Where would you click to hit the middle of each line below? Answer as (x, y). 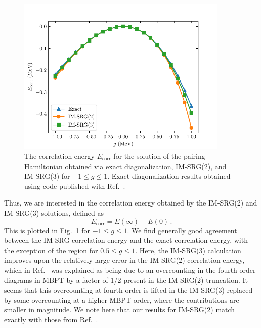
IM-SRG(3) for (47, 176)
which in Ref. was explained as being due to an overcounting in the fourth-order (130, 270)
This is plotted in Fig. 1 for (47, 230)
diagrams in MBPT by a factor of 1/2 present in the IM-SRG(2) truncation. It (126, 280)
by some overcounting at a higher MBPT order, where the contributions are (122, 299)
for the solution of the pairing (159, 156)
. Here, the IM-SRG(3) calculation (188, 250)
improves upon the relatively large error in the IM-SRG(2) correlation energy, (124, 260)
